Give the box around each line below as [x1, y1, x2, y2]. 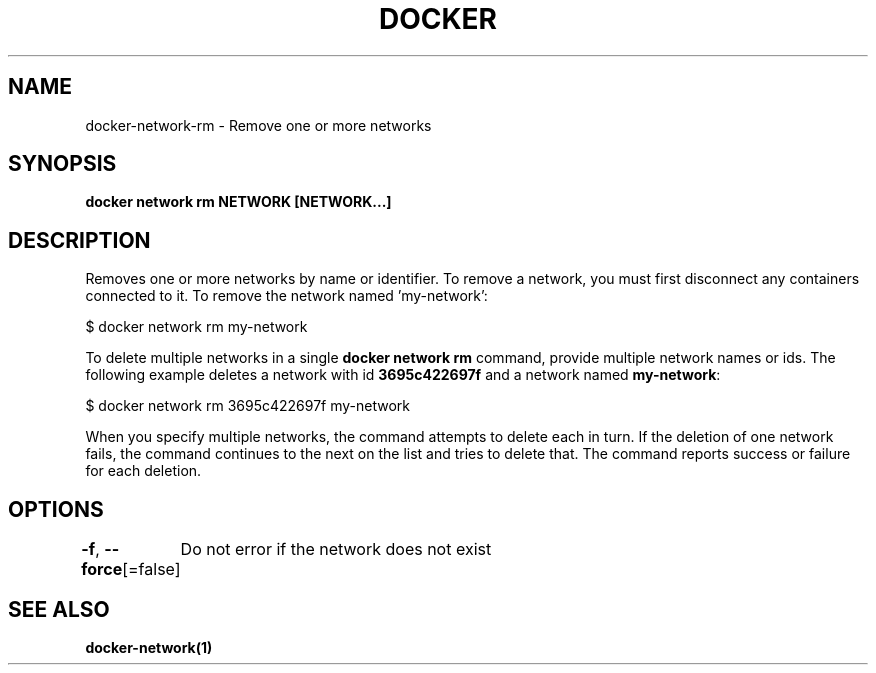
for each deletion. [85, 462, 202, 480]
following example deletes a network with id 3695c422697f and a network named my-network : [85, 366, 721, 384]
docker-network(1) [85, 638, 213, 656]
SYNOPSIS [8, 151, 117, 177]
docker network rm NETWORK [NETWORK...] [85, 193, 392, 211]
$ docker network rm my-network [85, 318, 308, 336]
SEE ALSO [8, 596, 110, 622]
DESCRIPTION [8, 227, 151, 253]
